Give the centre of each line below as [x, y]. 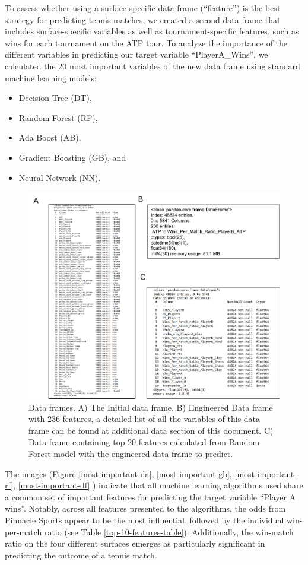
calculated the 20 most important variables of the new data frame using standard [153, 66]
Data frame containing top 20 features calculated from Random [144, 442]
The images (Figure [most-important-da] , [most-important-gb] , [118, 473]
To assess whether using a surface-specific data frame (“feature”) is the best [143, 8]
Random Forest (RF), [58, 117]
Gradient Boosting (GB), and [72, 157]
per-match [23, 531]
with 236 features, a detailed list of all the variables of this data [145, 419]
